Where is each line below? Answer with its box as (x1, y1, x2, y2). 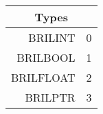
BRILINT (28, 30, 76, 45)
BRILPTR (25, 89, 76, 105)
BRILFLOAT (11, 69, 76, 85)
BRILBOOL (16, 49, 76, 65)
